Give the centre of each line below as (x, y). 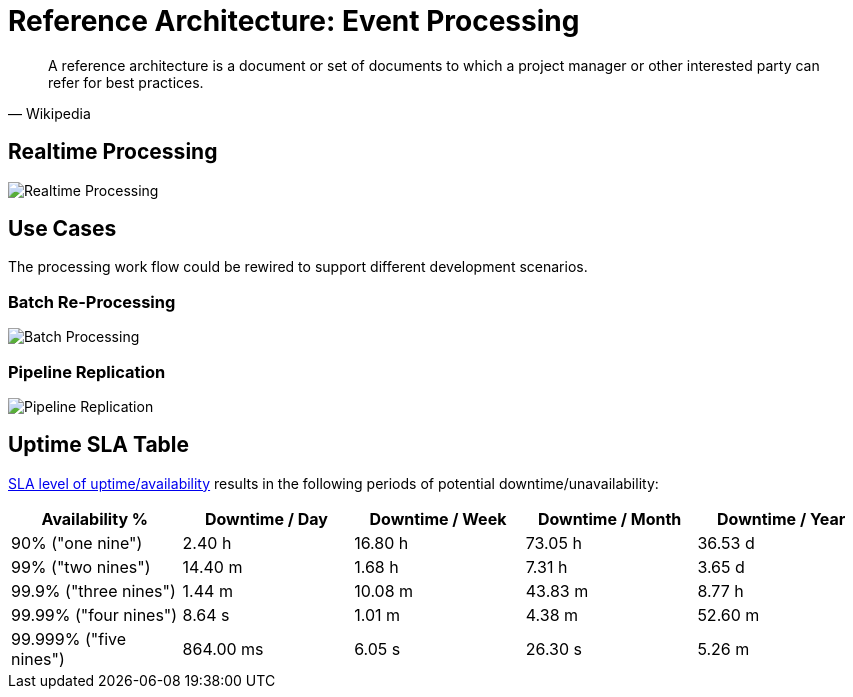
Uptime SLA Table (99, 445)
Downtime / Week (438, 518)
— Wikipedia (49, 113)
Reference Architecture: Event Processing (294, 21)
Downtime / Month (609, 518)
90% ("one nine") (77, 542)
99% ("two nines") (81, 566)
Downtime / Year (781, 518)
